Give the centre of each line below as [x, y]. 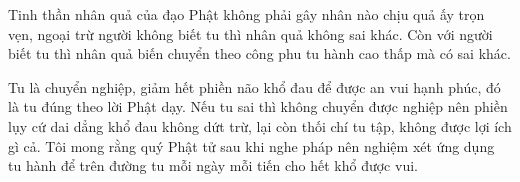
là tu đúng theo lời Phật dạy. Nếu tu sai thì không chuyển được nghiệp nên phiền [258, 106]
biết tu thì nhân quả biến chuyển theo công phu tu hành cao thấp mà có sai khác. [259, 53]
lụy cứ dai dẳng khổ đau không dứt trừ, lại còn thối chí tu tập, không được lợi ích [260, 125]
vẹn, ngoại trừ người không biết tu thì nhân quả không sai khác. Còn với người [250, 33]
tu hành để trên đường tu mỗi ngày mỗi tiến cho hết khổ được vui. [213, 165]
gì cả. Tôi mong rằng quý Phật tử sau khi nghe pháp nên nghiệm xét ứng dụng [251, 145]
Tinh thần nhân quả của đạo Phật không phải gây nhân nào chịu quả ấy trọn [246, 14]
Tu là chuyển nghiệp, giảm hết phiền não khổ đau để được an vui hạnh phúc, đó [254, 86]
